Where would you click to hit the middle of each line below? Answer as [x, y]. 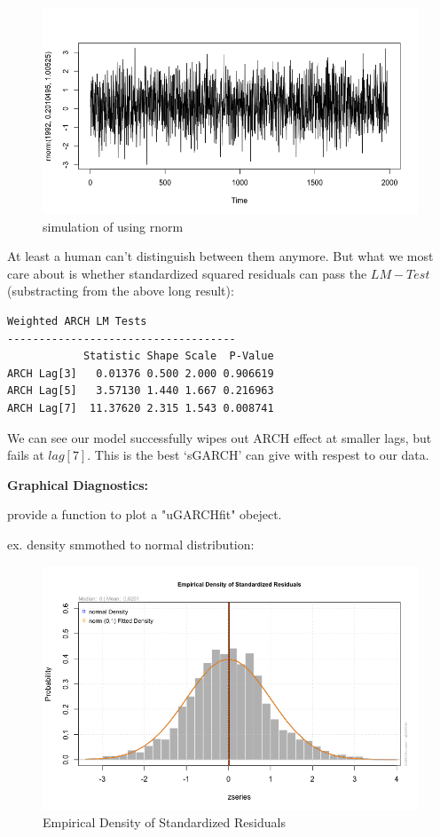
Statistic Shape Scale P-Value [178, 356]
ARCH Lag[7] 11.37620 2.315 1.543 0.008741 [141, 409]
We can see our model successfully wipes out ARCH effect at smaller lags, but [220, 437]
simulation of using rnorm [113, 226]
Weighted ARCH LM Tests [77, 322]
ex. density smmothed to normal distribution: [131, 544]
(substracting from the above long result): [121, 291]
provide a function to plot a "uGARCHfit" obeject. [145, 514]
